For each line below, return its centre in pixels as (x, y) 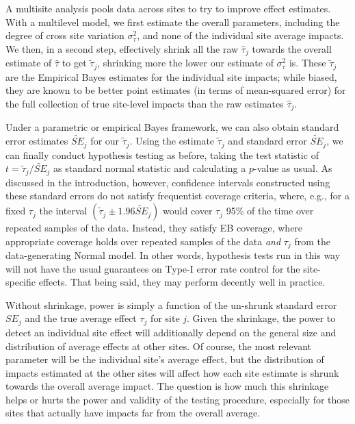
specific (21, 282)
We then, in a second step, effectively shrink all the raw (122, 48)
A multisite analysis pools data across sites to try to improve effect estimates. (168, 8)
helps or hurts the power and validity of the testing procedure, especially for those (178, 399)
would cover (188, 211)
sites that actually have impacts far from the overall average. (133, 413)
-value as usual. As (293, 168)
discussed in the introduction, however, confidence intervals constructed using (168, 182)
